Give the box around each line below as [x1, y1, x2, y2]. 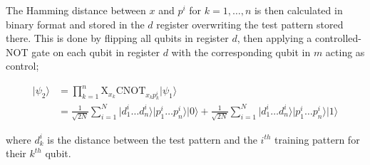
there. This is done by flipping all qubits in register [6, 31, 229, 46]
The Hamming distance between [6, 3, 146, 17]
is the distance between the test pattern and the [47, 132, 257, 147]
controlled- [314, 31, 361, 46]
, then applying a [237, 31, 312, 46]
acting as [325, 44, 365, 59]
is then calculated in [254, 3, 343, 17]
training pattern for [274, 132, 360, 147]
